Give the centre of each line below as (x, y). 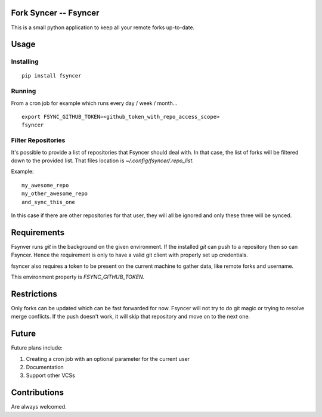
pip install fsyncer (52, 76)
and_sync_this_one (49, 202)
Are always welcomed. (39, 407)
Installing (25, 61)
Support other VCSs (51, 375)
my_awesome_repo (45, 185)
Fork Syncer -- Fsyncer (55, 13)
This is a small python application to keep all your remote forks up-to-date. (103, 27)
